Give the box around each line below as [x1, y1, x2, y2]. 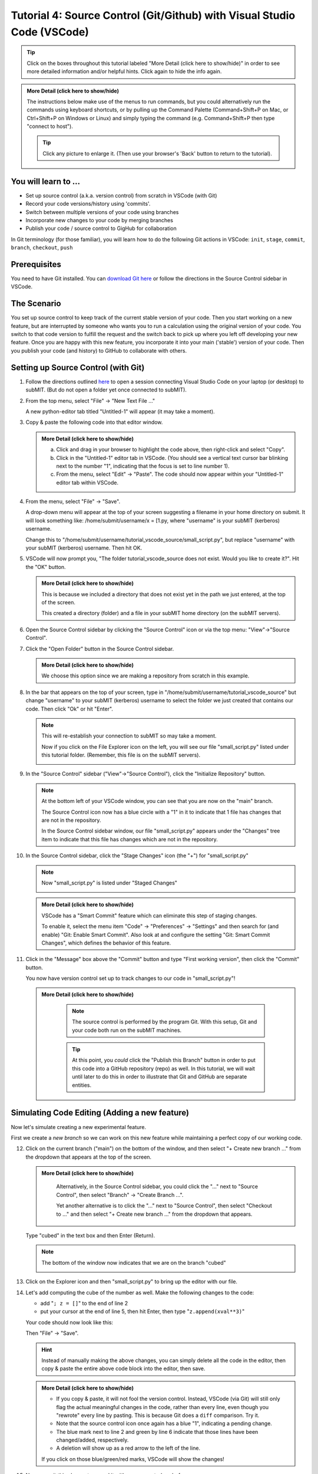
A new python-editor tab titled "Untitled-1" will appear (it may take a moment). [25, 407, 215, 415]
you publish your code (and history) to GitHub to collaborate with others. [11, 347, 187, 354]
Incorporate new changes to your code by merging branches [25, 216, 174, 223]
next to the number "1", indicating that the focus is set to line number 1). [56, 462, 230, 469]
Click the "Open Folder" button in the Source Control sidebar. [25, 645, 174, 652]
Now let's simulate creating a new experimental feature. [11, 1123, 147, 1130]
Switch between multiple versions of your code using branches [25, 208, 179, 215]
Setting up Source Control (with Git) [11, 363, 145, 373]
